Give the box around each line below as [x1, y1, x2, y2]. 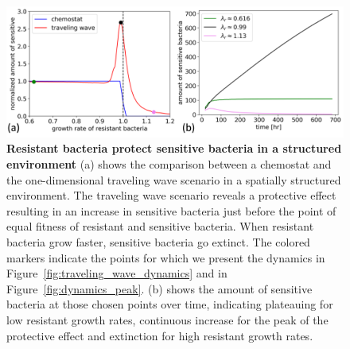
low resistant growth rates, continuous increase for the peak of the [6, 311, 329, 328]
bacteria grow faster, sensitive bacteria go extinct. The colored [6, 233, 310, 250]
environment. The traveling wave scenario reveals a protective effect [6, 187, 336, 204]
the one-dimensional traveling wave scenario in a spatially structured [6, 171, 341, 188]
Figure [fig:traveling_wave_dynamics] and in [6, 265, 227, 281]
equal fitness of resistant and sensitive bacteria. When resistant [6, 218, 314, 235]
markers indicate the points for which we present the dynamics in [6, 249, 325, 266]
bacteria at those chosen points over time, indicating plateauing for [6, 296, 333, 312]
